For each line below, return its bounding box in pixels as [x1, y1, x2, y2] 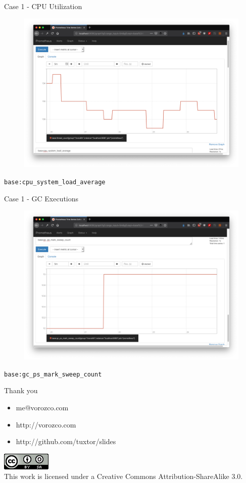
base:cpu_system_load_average [4, 179, 106, 186]
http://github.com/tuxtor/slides [16, 436, 116, 447]
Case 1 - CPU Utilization [4, 1, 82, 11]
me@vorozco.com [16, 402, 69, 412]
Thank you [4, 385, 38, 396]
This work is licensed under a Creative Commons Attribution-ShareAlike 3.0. [4, 471, 243, 481]
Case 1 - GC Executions [4, 193, 79, 203]
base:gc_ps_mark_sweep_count [4, 370, 102, 378]
